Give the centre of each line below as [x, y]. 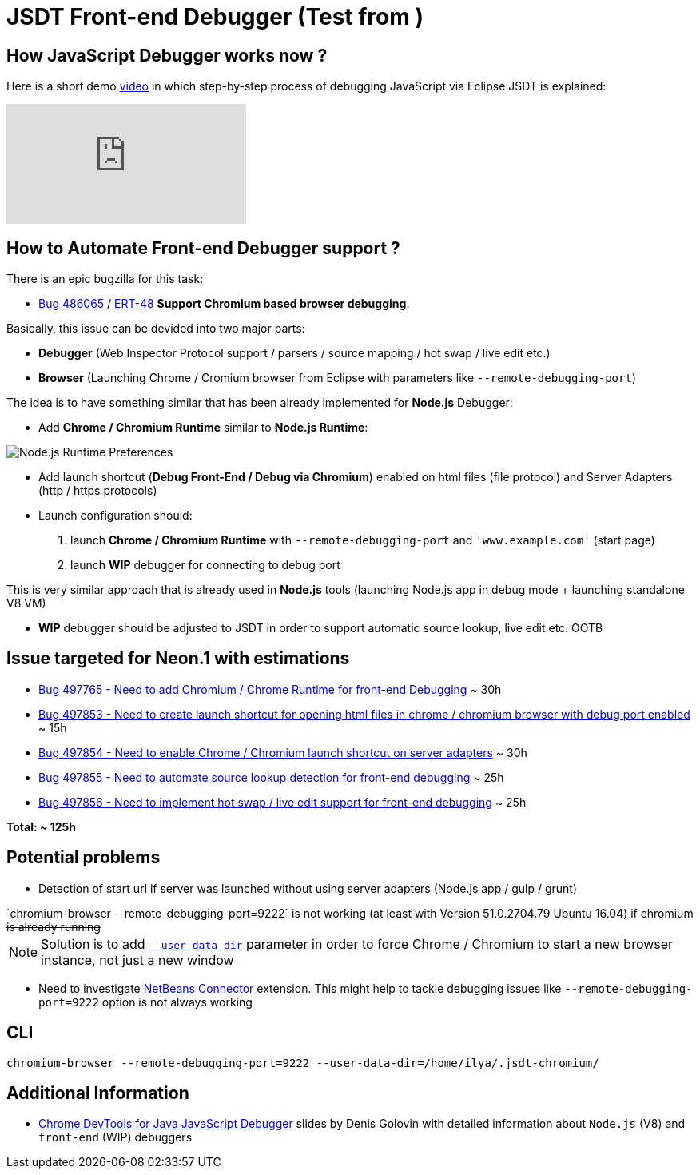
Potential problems [84, 858]
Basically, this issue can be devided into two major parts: [156, 329]
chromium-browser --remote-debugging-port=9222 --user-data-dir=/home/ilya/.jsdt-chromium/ [303, 1063]
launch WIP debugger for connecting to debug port [205, 565]
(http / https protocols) [98, 491]
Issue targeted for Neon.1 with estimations [178, 659]
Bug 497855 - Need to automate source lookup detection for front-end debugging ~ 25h [271, 777]
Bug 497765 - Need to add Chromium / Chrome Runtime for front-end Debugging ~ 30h [270, 689]
